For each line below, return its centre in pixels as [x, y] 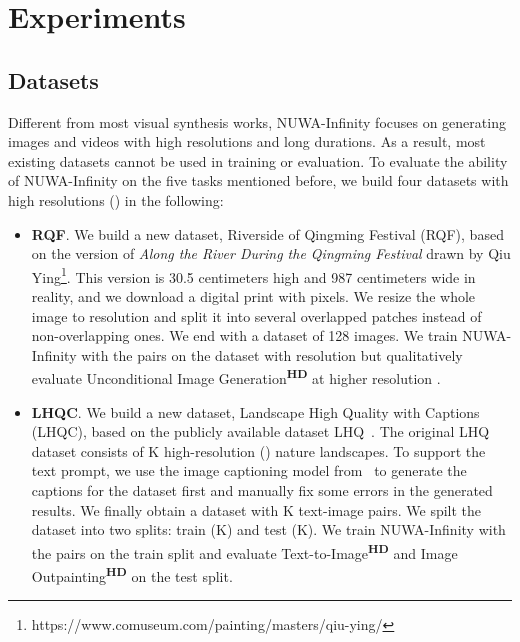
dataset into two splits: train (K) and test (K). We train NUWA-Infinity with [268, 529]
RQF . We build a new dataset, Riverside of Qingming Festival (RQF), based [267, 233]
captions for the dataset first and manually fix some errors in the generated [262, 489]
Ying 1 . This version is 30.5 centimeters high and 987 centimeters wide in [253, 275]
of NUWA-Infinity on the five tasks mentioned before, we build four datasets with [258, 180]
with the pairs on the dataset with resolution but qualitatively [272, 354]
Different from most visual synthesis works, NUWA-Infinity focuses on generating [257, 121]
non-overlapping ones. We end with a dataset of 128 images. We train [244, 335]
